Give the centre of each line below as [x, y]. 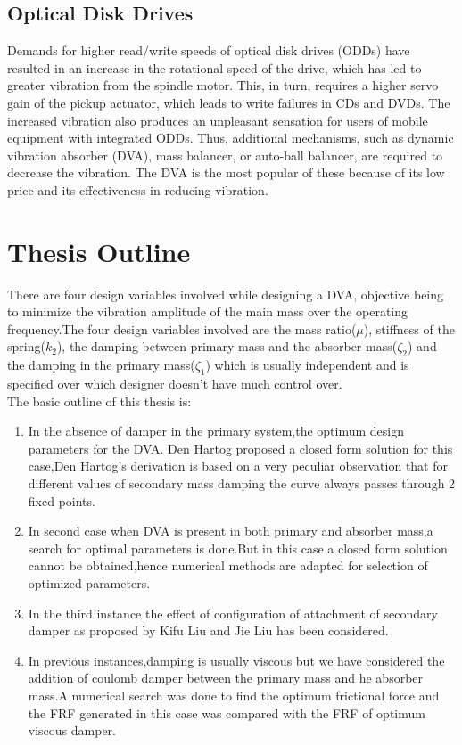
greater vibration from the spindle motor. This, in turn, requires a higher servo [223, 85]
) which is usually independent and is [307, 365]
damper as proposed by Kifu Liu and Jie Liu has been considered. [208, 630]
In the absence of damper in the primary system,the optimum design [216, 431]
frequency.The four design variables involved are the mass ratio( [182, 328]
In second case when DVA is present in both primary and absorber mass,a [231, 531]
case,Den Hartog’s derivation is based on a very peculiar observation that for [238, 466]
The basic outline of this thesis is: [99, 401]
